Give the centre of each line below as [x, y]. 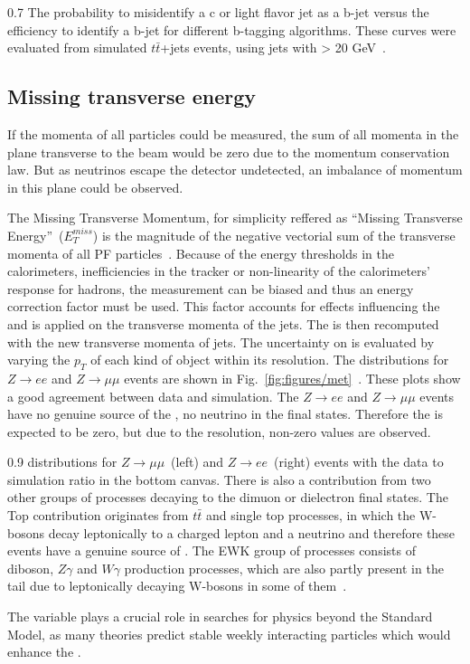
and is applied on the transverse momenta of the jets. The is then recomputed [223, 323]
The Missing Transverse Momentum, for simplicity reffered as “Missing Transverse [235, 218]
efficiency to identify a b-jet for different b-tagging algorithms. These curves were [232, 29]
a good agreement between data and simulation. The [153, 396]
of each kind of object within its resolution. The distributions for [270, 360]
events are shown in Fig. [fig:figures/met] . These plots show [292, 378]
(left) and [197, 462]
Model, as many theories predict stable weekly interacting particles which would [229, 634]
